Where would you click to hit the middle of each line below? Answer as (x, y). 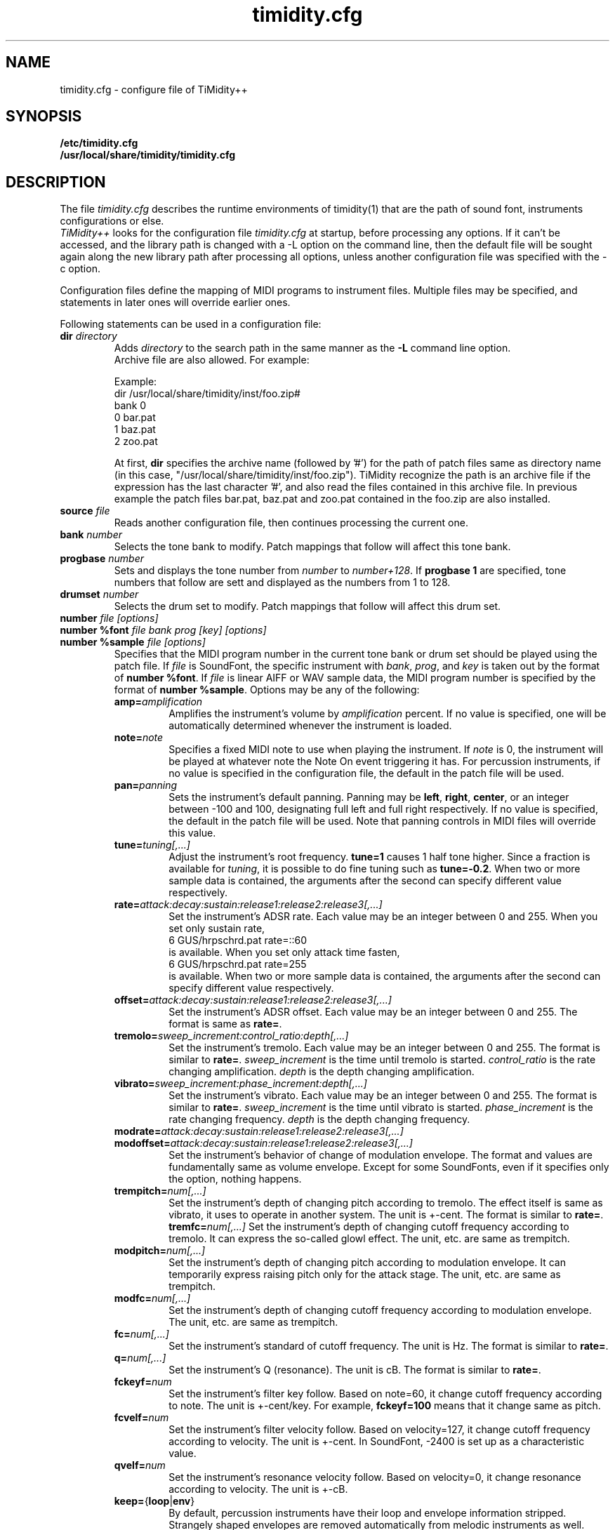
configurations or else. (112, 221)
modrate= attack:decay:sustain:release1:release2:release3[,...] (259, 1131)
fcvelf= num (141, 1418)
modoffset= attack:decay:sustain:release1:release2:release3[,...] (263, 1143)
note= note (139, 738)
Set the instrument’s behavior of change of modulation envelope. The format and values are (381, 1155)
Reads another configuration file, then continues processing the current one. (291, 523)
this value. (192, 833)
